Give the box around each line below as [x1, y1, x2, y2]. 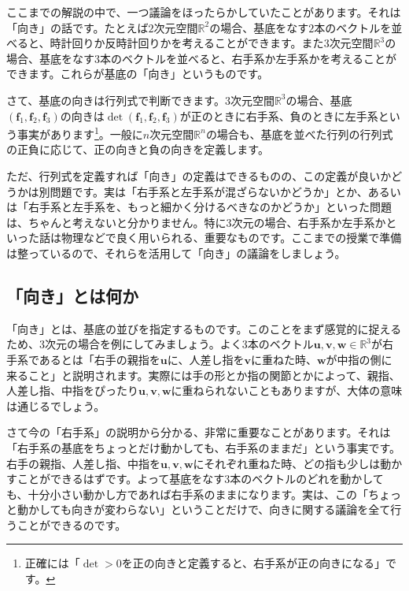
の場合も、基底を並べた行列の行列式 [205, 125, 393, 142]
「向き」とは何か [6, 283, 138, 307]
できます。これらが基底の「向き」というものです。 [6, 65, 269, 82]
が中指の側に [326, 351, 392, 367]
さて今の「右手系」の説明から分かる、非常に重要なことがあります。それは [6, 424, 391, 440]
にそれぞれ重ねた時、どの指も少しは [193, 455, 381, 471]
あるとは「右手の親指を [39, 351, 160, 367]
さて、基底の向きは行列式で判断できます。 [6, 91, 225, 108]
